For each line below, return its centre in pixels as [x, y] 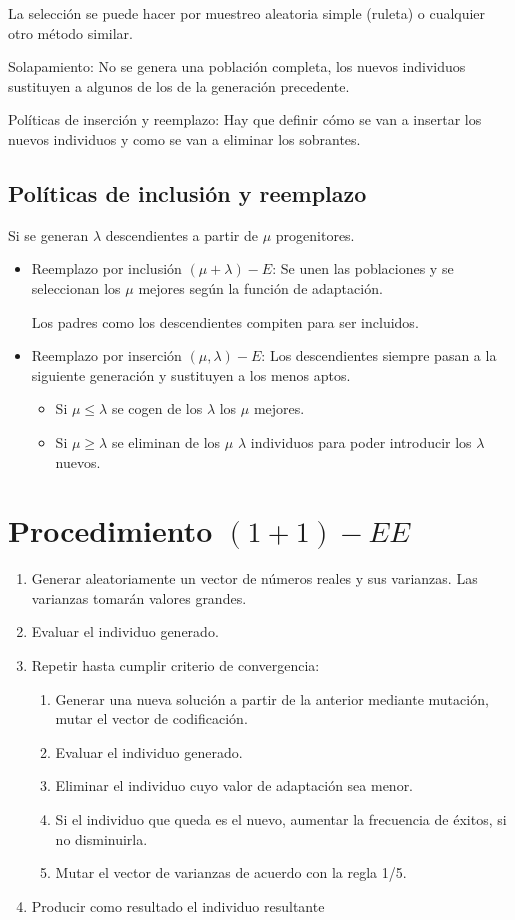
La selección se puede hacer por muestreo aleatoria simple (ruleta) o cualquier [247, 13]
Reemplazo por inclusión [106, 268]
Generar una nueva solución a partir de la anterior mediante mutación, [272, 698]
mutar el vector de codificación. [151, 718]
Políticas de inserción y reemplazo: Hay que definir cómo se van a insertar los [245, 119]
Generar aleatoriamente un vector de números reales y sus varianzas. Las [254, 578]
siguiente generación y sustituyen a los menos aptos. [191, 374]
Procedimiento [110, 530]
